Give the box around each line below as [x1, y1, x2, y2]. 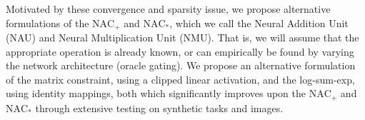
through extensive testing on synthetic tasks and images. [35, 100, 284, 115]
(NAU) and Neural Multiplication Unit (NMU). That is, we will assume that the [6, 30, 359, 45]
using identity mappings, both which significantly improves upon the [6, 86, 306, 101]
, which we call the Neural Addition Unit [169, 15, 349, 30]
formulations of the [6, 15, 89, 30]
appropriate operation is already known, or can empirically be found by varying [6, 44, 354, 59]
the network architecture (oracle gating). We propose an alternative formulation [6, 58, 356, 73]
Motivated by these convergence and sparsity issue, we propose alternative [6, 1, 331, 16]
